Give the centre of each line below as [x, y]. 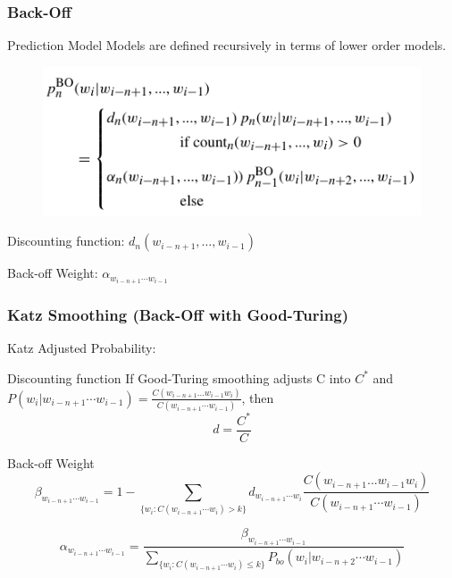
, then [258, 397]
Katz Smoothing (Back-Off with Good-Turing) [178, 315]
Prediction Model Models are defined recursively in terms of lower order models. [227, 45]
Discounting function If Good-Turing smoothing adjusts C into [179, 377]
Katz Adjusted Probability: [82, 348]
